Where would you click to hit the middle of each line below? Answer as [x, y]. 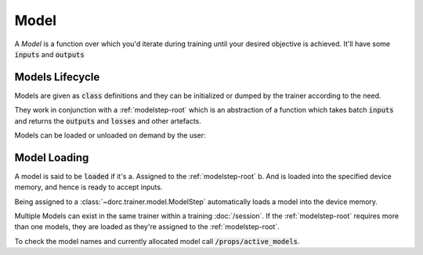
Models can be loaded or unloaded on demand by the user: [110, 135]
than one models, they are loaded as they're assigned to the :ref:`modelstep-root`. [147, 227]
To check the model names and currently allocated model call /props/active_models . [157, 241]
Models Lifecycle [57, 77]
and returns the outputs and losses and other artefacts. [108, 120]
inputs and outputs [50, 54]
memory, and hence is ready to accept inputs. [89, 187]
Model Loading [52, 158]
